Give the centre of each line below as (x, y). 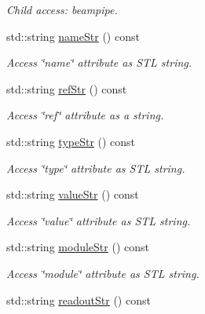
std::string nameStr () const (73, 36)
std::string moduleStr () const (78, 247)
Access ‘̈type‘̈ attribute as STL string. (96, 168)
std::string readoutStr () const (79, 299)
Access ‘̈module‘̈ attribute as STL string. (103, 273)
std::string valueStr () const (73, 194)
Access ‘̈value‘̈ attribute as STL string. (99, 220)
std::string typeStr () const (71, 141)
